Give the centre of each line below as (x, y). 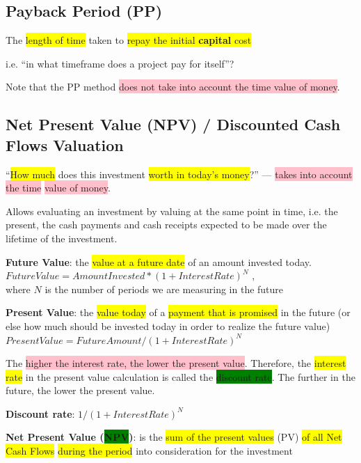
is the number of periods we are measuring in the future (164, 289)
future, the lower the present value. (80, 390)
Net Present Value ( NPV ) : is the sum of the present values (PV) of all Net (174, 437)
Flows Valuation (65, 144)
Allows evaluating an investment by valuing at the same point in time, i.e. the (172, 211)
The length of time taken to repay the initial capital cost (129, 40)
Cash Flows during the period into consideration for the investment (149, 451)
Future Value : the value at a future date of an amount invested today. (159, 261)
